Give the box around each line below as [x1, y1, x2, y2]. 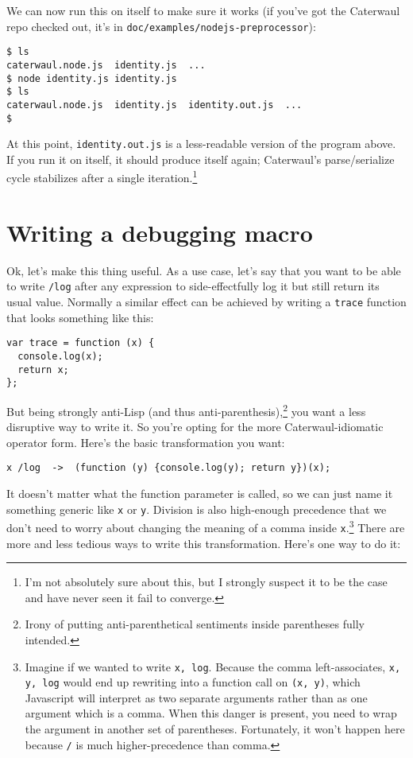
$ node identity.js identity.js [6, 72, 177, 84]
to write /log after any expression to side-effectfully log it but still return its [6, 278, 380, 294]
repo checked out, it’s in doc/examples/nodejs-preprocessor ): [6, 17, 316, 34]
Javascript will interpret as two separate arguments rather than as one [25, 689, 368, 706]
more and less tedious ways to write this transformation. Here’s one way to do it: [6, 534, 401, 551]
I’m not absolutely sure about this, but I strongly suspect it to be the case [25, 573, 388, 590]
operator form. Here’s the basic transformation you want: [6, 433, 285, 450]
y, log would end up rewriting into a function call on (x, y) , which [25, 674, 361, 690]
